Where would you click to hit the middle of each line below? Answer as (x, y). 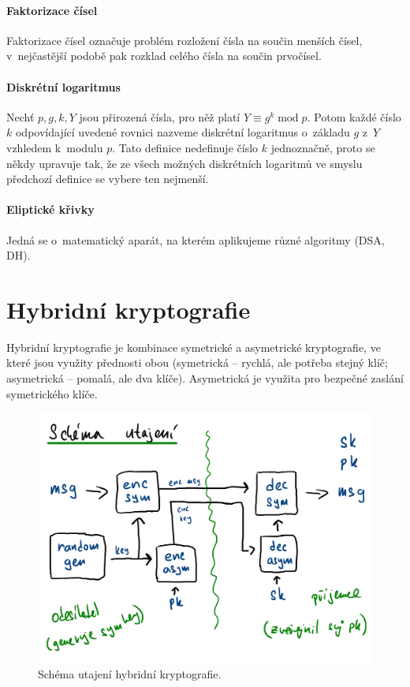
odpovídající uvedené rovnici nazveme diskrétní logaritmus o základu (183, 132)
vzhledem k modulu (55, 147)
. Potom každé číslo (354, 116)
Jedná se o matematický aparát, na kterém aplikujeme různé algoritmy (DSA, (196, 239)
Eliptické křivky (50, 209)
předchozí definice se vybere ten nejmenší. (108, 179)
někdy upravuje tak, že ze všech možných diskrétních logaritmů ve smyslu (184, 163)
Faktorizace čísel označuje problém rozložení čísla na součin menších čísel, (184, 40)
